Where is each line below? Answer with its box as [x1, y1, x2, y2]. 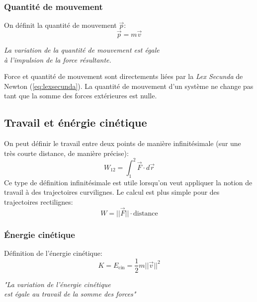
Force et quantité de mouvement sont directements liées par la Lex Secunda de [4, 71, 243, 81]
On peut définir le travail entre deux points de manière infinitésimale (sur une [4, 138, 241, 149]
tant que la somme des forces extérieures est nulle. [4, 90, 157, 101]
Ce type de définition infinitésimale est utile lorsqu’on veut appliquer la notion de [4, 177, 253, 187]
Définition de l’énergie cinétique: [4, 247, 102, 258]
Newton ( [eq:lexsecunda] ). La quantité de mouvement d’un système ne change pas [4, 80, 254, 91]
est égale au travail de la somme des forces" [4, 289, 136, 299]
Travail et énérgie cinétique [4, 115, 147, 130]
